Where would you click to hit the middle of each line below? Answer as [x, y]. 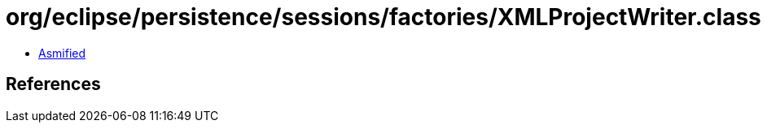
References [53, 84]
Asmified [62, 53]
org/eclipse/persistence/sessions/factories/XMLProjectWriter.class [383, 17]
